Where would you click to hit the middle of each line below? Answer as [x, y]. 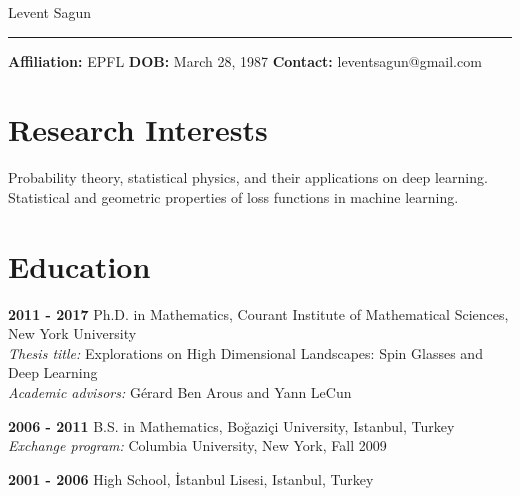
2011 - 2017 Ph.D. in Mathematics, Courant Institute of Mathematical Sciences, [258, 313]
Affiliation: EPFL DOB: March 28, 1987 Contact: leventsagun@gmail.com [245, 60]
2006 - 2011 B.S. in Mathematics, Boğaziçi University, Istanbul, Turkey [231, 425]
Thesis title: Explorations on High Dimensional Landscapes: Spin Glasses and [245, 352]
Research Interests [138, 129]
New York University [72, 333]
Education [79, 265]
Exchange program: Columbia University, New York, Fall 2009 [197, 445]
